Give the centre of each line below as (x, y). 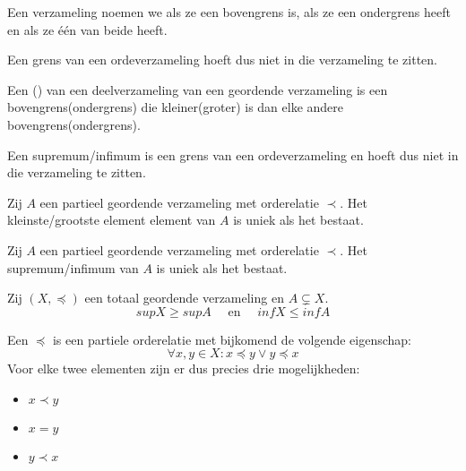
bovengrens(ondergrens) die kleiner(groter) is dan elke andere (176, 107)
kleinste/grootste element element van (112, 220)
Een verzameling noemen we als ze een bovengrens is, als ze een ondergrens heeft (229, 12)
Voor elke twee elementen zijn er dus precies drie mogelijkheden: (184, 368)
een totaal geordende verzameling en (184, 298)
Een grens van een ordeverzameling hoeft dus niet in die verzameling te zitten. (222, 60)
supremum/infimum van (73, 267)
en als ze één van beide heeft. (87, 29)
